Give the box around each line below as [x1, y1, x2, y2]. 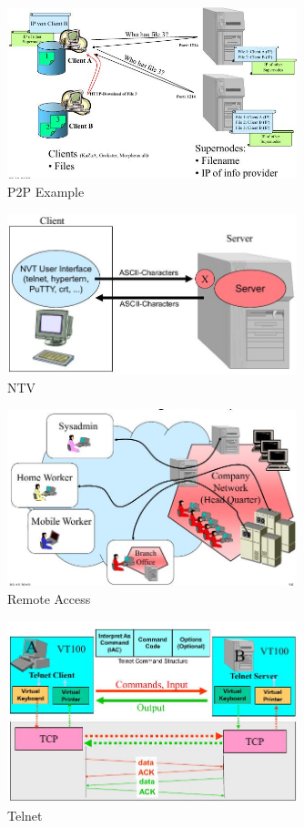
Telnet [7, 805, 43, 824]
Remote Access [7, 589, 91, 608]
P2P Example [7, 182, 85, 201]
